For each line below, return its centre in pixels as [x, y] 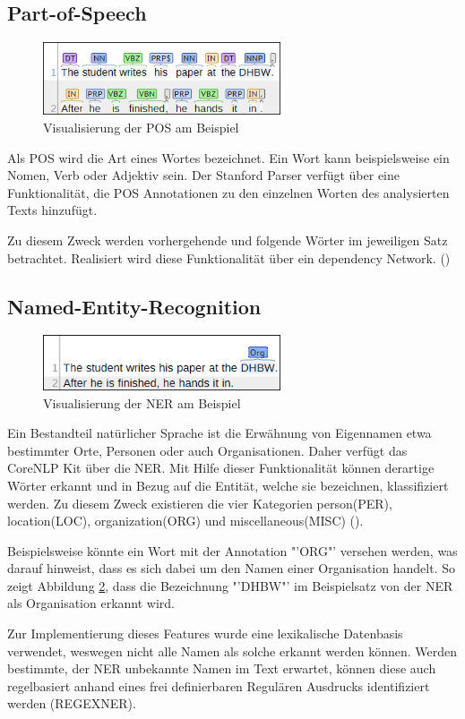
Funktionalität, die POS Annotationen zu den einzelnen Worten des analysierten [228, 192]
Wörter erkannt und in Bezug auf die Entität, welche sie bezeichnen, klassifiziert [228, 485]
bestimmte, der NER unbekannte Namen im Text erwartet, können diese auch [222, 668]
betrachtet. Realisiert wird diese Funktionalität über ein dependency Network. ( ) [229, 257]
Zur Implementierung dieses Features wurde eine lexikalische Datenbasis [205, 633]
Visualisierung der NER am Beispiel [142, 402]
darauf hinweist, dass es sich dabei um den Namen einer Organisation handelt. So [231, 568]
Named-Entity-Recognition [134, 306]
